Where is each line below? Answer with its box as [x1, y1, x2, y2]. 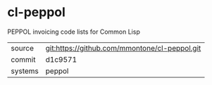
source [11, 43, 34, 53]
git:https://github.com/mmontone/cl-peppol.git [45, 43, 201, 53]
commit [11, 54, 36, 64]
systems [11, 66, 39, 76]
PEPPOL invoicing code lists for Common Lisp [7, 27, 141, 36]
